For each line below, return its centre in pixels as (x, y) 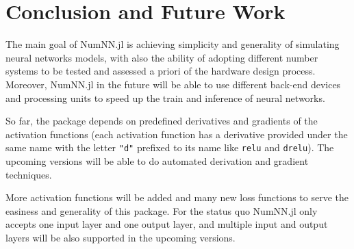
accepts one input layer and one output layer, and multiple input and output (167, 224)
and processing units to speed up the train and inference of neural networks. (165, 97)
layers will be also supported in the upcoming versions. (121, 237)
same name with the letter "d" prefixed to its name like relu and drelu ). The (170, 147)
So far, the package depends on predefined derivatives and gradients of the (162, 121)
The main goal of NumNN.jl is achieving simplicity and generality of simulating (173, 44)
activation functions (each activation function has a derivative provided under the (177, 134)
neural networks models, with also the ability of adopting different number (162, 57)
